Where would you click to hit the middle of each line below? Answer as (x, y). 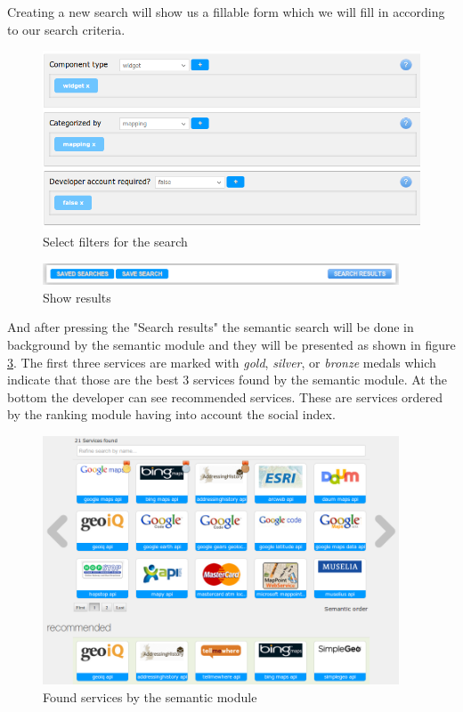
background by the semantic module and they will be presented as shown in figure (231, 345)
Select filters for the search (115, 242)
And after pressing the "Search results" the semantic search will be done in (211, 327)
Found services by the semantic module (150, 696)
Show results (77, 297)
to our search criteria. (66, 29)
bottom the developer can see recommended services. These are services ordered (225, 396)
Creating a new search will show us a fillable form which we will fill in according (226, 12)
